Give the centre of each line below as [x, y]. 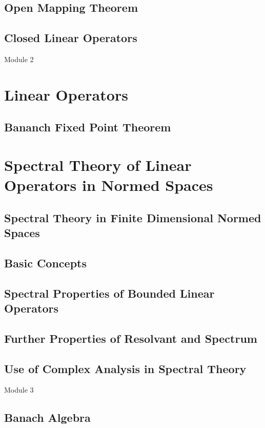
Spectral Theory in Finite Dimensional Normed [133, 217]
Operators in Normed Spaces [109, 185]
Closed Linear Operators [71, 38]
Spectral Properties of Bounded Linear [109, 293]
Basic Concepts [46, 262]
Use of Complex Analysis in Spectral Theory [125, 368]
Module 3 [19, 390]
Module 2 [19, 59]
